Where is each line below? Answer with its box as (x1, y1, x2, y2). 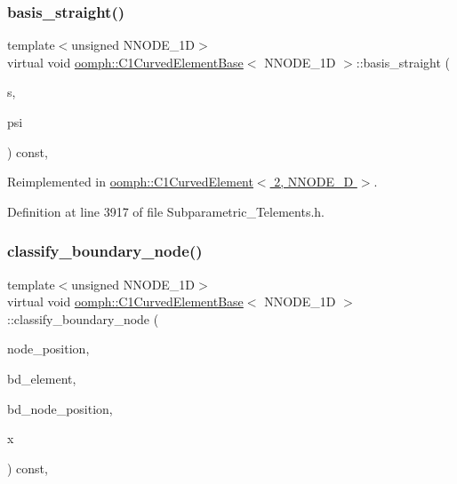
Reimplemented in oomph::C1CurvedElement (7, 172, 253, 191)
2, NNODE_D (274, 172, 354, 191)
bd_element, (7, 369, 76, 387)
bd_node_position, (7, 399, 113, 417)
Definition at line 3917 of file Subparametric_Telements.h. (7, 202, 325, 220)
